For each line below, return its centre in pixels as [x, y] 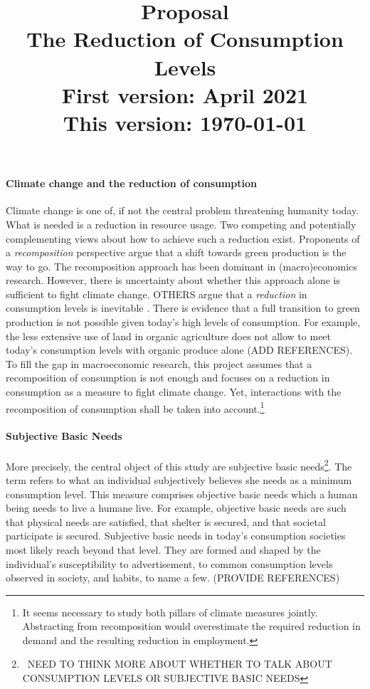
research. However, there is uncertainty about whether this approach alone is [173, 280]
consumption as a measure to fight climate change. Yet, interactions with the [174, 392]
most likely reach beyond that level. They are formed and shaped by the [163, 549]
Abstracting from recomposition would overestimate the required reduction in [191, 626]
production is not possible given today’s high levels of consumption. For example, [183, 322]
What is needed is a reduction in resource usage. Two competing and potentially [181, 224]
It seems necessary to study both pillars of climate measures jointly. [170, 612]
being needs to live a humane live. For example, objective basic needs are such [176, 508]
